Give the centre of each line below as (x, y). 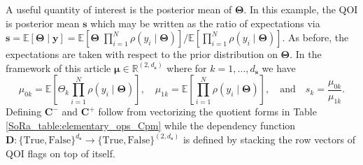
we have (279, 67)
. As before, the (315, 37)
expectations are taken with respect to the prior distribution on (142, 54)
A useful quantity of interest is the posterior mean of (119, 9)
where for (187, 67)
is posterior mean (43, 23)
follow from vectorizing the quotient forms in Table (207, 112)
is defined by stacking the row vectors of (269, 139)
